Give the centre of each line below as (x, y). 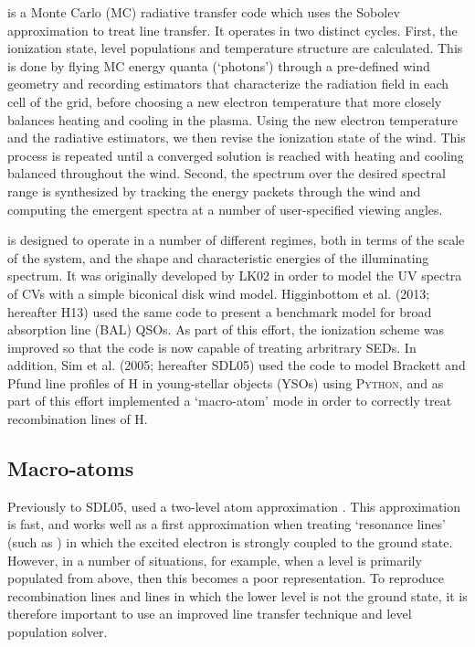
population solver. (58, 632)
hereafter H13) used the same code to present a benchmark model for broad (220, 311)
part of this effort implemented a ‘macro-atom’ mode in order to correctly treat (230, 401)
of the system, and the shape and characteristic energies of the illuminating (218, 257)
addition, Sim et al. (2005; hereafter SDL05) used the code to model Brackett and (237, 365)
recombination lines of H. (78, 419)
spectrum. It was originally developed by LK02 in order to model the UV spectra (235, 276)
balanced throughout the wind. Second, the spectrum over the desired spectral (227, 173)
